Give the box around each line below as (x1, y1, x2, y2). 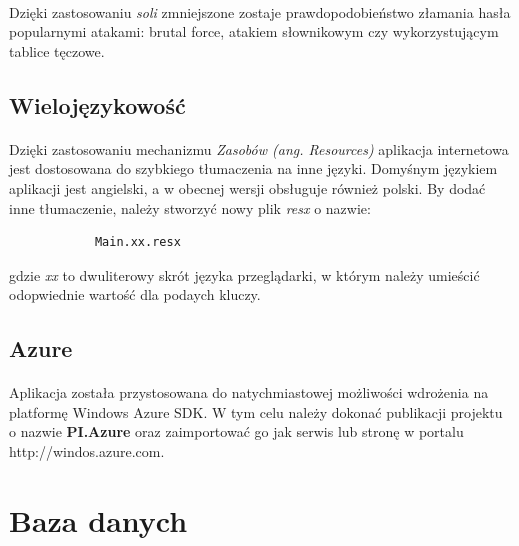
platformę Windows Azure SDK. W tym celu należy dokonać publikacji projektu (9, 401, 503, 422)
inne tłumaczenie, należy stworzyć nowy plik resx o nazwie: (9, 197, 371, 218)
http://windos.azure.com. (9, 441, 165, 462)
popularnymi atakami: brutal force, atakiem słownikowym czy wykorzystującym (9, 21, 499, 42)
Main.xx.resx (94, 235, 181, 250)
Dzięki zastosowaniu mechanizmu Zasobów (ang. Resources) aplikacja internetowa (9, 138, 509, 159)
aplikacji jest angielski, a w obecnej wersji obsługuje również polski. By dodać (9, 177, 486, 198)
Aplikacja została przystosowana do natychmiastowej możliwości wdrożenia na (9, 382, 489, 403)
